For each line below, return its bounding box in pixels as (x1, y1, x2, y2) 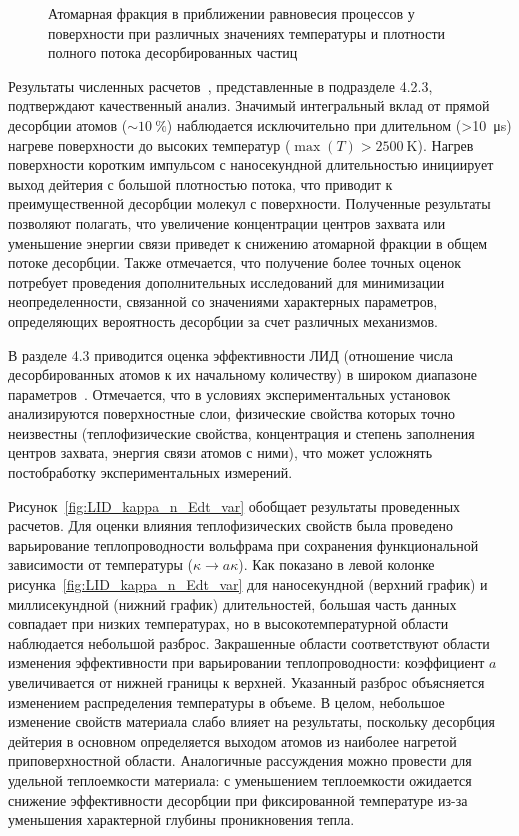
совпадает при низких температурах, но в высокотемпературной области (8, 613, 449, 634)
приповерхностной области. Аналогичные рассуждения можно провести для (8, 750, 472, 771)
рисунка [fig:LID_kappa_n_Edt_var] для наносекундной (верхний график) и (8, 574, 488, 595)
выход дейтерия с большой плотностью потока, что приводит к (8, 173, 393, 194)
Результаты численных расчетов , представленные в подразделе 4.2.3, (8, 75, 433, 96)
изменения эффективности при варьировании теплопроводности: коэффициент (8, 652, 485, 673)
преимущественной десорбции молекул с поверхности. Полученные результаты (8, 193, 491, 214)
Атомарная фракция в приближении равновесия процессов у (48, 3, 415, 23)
